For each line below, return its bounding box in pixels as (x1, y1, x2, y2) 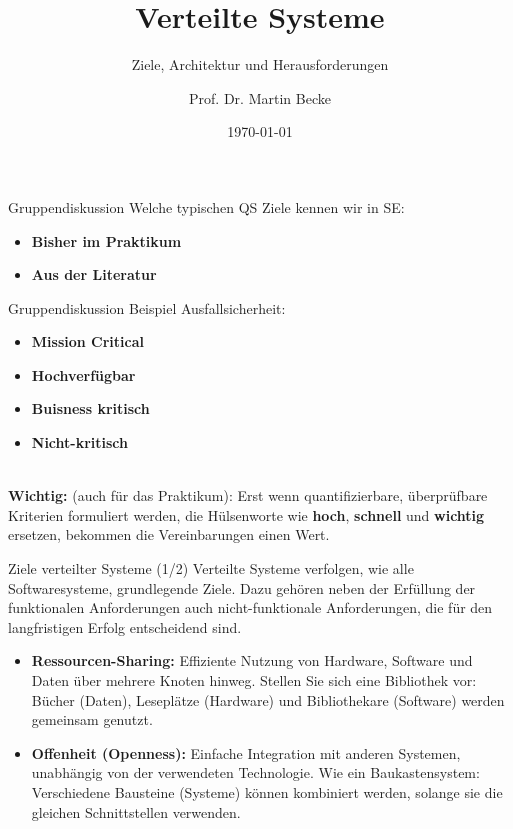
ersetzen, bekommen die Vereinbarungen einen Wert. (8, 524, 330, 545)
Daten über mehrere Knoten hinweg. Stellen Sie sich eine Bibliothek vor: (31, 670, 477, 690)
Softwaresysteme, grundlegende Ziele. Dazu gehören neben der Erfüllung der (8, 577, 476, 598)
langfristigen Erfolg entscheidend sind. (8, 616, 242, 637)
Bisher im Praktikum (31, 230, 182, 251)
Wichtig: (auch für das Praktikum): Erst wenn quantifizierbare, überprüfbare (8, 485, 488, 506)
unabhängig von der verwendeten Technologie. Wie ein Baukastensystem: (31, 762, 480, 783)
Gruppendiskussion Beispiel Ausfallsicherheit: (8, 297, 286, 318)
